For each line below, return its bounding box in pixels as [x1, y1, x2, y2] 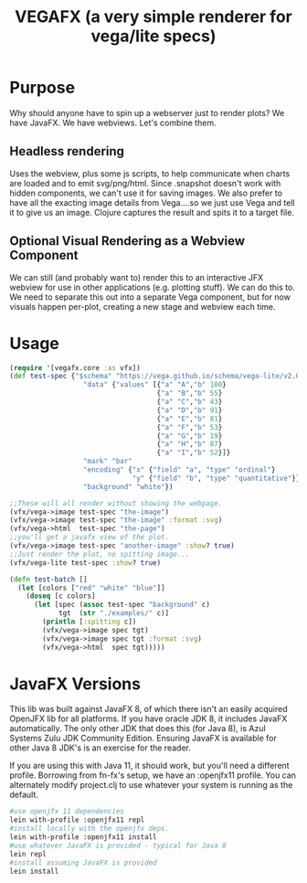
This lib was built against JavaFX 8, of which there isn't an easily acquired [9, 704, 288, 715]
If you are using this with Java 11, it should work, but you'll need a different [9, 761, 290, 771]
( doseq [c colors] [26, 591, 96, 601]
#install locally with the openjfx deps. [9, 824, 170, 834]
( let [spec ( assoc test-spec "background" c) [33, 601, 210, 610]
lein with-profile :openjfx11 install [9, 833, 157, 842]
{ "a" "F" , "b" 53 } [156, 422, 223, 431]
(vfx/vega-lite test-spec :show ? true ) [9, 558, 162, 568]
